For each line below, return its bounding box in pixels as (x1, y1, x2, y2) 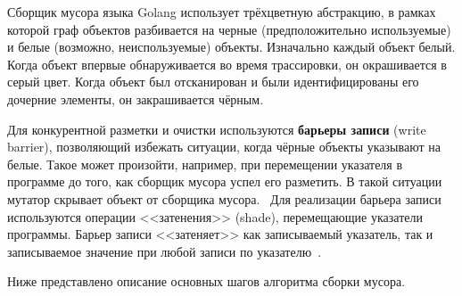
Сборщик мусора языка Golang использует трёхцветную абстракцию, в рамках (7, 3, 436, 21)
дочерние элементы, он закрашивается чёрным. (7, 89, 264, 108)
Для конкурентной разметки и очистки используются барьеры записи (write (7, 119, 426, 138)
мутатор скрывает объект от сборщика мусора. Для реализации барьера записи (7, 189, 441, 208)
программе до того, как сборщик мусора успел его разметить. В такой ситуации (7, 172, 442, 191)
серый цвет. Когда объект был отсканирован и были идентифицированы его (7, 72, 419, 91)
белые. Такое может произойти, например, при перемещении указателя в (7, 154, 403, 173)
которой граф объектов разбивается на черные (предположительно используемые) (7, 20, 451, 38)
